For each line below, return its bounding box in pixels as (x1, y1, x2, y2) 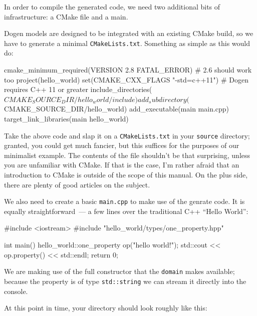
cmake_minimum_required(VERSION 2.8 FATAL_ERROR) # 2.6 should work (4, 64, 252, 75)
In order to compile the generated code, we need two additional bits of (4, 1, 220, 11)
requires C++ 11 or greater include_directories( (4, 84, 152, 94)
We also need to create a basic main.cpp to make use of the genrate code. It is (4, 196, 245, 206)
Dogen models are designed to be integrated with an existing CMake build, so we (4, 28, 253, 38)
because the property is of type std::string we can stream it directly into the (4, 275, 246, 286)
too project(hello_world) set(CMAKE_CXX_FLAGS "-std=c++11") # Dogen (4, 74, 248, 84)
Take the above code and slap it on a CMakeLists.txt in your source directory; (4, 130, 250, 140)
